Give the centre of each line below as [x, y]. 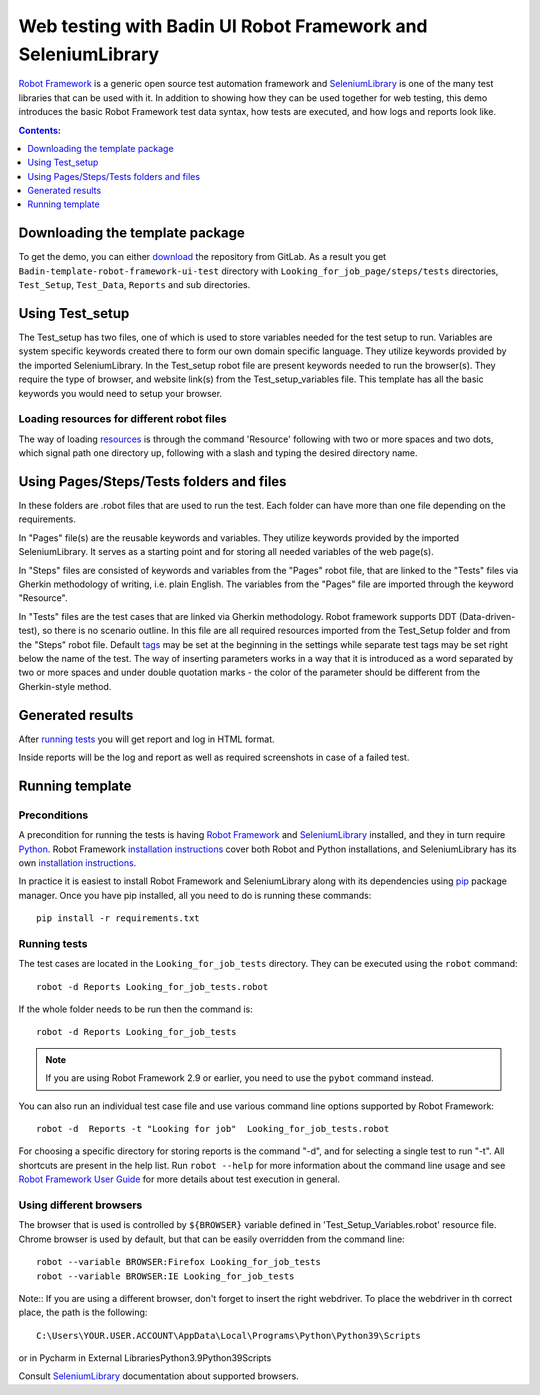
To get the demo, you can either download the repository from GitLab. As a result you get [202, 257]
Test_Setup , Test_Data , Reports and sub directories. [134, 285]
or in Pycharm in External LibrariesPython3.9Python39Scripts [145, 1358]
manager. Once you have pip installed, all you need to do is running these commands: [195, 895]
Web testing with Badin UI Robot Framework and [223, 26]
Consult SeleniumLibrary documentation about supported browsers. [158, 1376]
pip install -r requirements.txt [118, 918]
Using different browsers [80, 1205]
